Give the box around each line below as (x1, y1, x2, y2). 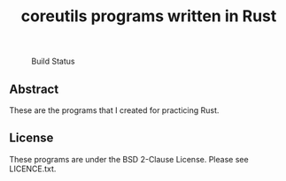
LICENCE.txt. (9, 163, 57, 174)
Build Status (31, 56, 75, 67)
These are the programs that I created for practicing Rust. (9, 105, 220, 116)
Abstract (9, 81, 59, 96)
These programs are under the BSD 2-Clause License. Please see (9, 154, 250, 164)
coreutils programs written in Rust (20, 6, 277, 26)
